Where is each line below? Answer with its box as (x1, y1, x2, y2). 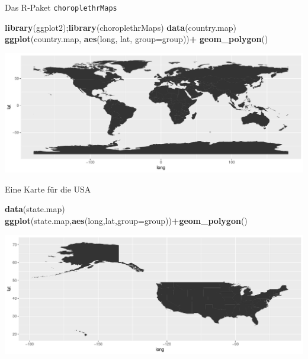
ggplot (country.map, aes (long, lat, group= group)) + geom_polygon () (5, 33, 268, 45)
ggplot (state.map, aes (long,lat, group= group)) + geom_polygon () (5, 214, 248, 226)
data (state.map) (5, 203, 65, 215)
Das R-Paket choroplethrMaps (5, 1, 117, 13)
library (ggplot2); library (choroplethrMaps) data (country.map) (5, 21, 236, 33)
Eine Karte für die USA (5, 182, 91, 195)
